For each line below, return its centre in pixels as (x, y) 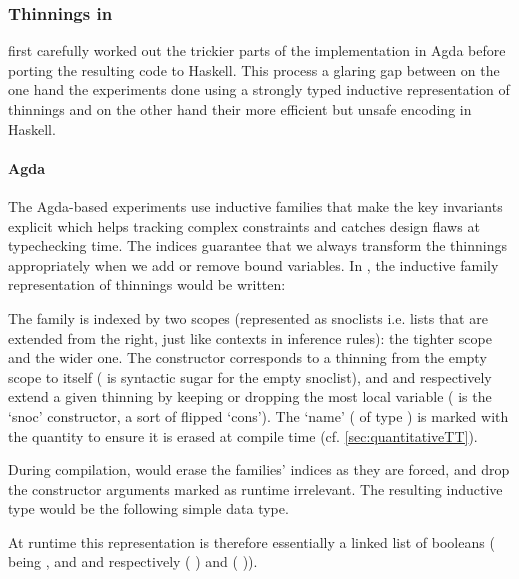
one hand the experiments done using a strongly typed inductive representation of (259, 89)
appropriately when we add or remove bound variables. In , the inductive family (253, 264)
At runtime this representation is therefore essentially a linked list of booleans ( (251, 541)
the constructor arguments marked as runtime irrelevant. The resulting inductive (255, 488)
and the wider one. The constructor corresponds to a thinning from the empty (247, 357)
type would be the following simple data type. (148, 508)
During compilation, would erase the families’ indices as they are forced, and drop (259, 469)
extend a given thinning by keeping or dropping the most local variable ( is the (250, 396)
